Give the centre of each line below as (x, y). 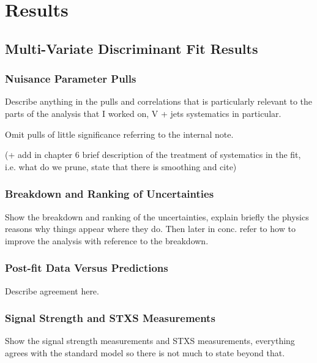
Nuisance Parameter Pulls (71, 79)
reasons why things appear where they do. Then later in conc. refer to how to (150, 229)
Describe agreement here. (52, 290)
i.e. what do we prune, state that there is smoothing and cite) (121, 166)
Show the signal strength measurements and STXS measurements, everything (150, 341)
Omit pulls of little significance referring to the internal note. (119, 134)
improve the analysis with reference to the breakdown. (107, 240)
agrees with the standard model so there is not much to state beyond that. (145, 352)
